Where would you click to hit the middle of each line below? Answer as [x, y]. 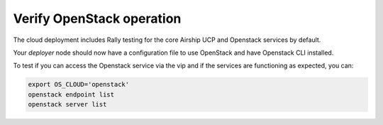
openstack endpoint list [71, 94]
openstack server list [67, 104]
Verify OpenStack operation [97, 18]
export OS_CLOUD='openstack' [79, 85]
